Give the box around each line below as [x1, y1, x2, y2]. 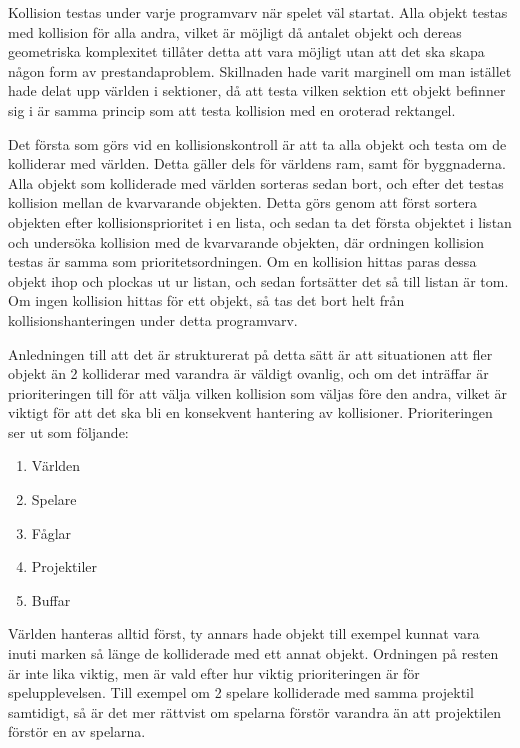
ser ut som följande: [8, 421, 129, 442]
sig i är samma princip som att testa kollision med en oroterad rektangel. [8, 99, 456, 120]
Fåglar [31, 522, 72, 543]
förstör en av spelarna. [8, 721, 146, 742]
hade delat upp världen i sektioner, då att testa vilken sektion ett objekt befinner [8, 80, 506, 101]
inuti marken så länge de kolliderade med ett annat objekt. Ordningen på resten [8, 643, 499, 664]
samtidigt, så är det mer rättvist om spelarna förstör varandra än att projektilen [8, 701, 502, 722]
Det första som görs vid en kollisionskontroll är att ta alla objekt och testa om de [8, 133, 507, 154]
